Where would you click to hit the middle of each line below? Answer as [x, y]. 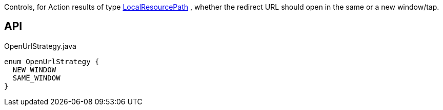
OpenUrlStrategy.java [40, 46]
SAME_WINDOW [36, 78]
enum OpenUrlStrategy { [52, 61]
